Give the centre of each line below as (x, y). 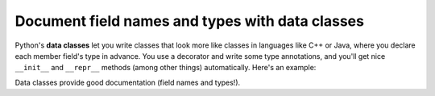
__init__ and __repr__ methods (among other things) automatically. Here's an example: (166, 68)
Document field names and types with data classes (189, 21)
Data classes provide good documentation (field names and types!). (128, 82)
